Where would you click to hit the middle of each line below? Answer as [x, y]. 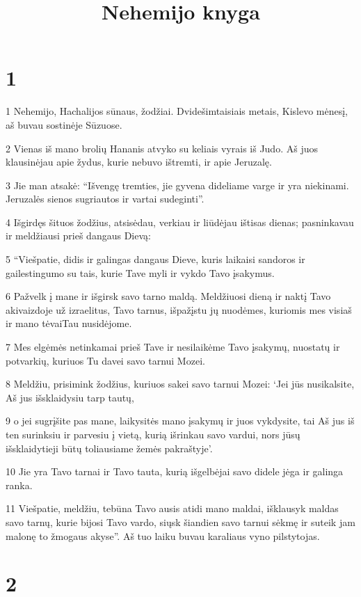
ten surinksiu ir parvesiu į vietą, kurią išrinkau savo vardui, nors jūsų [153, 434]
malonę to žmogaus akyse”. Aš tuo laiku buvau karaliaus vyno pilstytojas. [163, 535]
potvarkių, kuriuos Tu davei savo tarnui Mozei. [105, 360]
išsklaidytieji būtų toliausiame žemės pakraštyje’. [109, 448]
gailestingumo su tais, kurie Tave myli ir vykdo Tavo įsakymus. [140, 272]
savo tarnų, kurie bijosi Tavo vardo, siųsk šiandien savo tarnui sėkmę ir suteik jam [180, 522]
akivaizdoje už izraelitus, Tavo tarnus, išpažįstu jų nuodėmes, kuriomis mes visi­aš [179, 309]
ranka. [19, 485]
